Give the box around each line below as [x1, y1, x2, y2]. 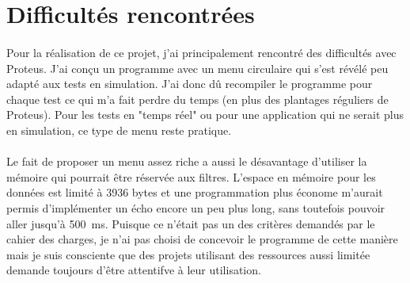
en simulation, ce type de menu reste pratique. [6, 121, 232, 138]
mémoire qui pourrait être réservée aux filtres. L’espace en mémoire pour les [6, 168, 376, 185]
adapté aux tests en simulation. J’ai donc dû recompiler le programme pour [6, 75, 373, 92]
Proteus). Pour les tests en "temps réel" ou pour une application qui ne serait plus [6, 106, 404, 123]
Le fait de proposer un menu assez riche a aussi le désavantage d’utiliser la [6, 153, 367, 170]
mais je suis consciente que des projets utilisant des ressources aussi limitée [6, 246, 370, 262]
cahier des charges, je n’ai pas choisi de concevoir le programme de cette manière [6, 231, 398, 247]
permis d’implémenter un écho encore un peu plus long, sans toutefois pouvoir [6, 199, 385, 216]
